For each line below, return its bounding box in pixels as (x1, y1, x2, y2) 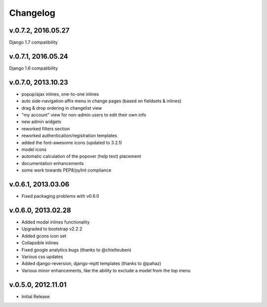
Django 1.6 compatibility (9, 65, 58, 71)
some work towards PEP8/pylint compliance (21, 167, 111, 173)
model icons (21, 146, 47, 152)
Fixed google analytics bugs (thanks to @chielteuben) (21, 247, 132, 253)
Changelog (9, 7, 55, 18)
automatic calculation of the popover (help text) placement (21, 153, 141, 159)
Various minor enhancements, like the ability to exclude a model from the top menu (21, 267, 191, 273)
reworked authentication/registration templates (21, 132, 117, 138)
